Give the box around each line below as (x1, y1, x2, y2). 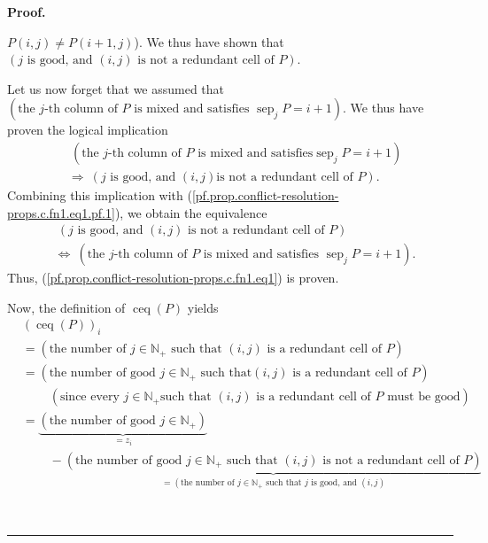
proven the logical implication (7, 120, 168, 139)
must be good (387, 391, 461, 404)
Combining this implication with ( (7, 186, 192, 205)
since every (59, 391, 120, 404)
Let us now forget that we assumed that (7, 79, 225, 97)
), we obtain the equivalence (114, 203, 267, 221)
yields (187, 298, 219, 316)
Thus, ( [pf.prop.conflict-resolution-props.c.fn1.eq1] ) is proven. (7, 268, 339, 287)
